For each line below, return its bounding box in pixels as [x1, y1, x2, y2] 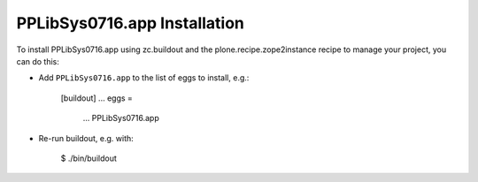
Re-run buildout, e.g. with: [38, 133, 135, 143]
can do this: [16, 56, 59, 66]
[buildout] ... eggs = [60, 93, 133, 103]
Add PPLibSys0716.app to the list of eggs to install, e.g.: [38, 72, 250, 83]
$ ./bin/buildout [60, 153, 117, 163]
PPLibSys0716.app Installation [16, 13, 245, 33]
